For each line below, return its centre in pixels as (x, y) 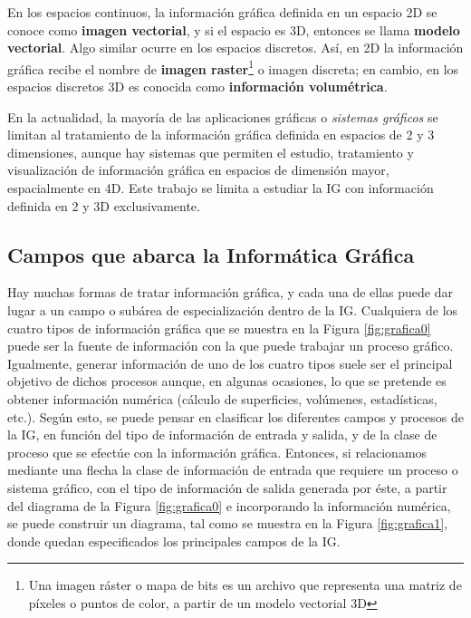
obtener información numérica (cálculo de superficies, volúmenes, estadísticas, (222, 398)
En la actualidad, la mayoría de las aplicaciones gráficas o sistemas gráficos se (223, 116)
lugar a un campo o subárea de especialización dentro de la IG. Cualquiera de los (233, 309)
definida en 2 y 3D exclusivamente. (104, 205)
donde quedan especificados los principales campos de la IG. (174, 541)
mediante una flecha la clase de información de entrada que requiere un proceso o (233, 470)
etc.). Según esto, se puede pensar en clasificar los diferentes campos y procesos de (235, 416)
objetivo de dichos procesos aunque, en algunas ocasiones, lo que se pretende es (227, 381)
